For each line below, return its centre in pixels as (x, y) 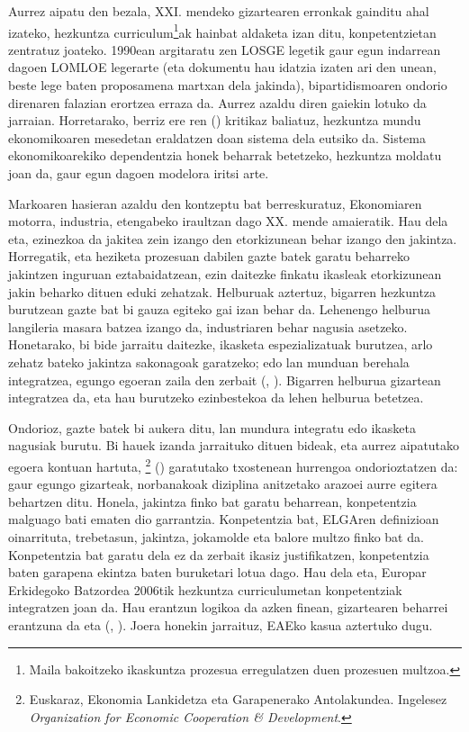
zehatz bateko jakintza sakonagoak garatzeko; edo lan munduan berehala (209, 361)
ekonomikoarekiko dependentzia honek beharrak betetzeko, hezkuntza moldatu (225, 155)
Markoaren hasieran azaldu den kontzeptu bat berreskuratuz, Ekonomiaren (215, 203)
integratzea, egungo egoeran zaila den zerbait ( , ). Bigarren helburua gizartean (225, 380)
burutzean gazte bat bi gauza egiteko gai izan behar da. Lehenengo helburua (219, 309)
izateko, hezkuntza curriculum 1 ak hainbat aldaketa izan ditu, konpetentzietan (222, 31)
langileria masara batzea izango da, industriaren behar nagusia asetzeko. (208, 326)
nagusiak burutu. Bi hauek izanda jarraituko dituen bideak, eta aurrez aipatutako (234, 445)
